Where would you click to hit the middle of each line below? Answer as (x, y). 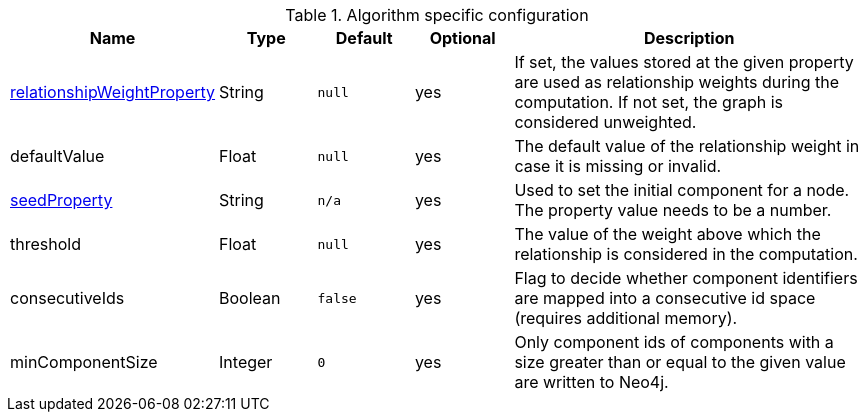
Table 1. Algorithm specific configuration (437, 15)
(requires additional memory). (626, 318)
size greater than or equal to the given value (680, 362)
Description (689, 38)
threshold (45, 244)
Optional (462, 38)
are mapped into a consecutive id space (665, 298)
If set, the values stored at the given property (684, 62)
